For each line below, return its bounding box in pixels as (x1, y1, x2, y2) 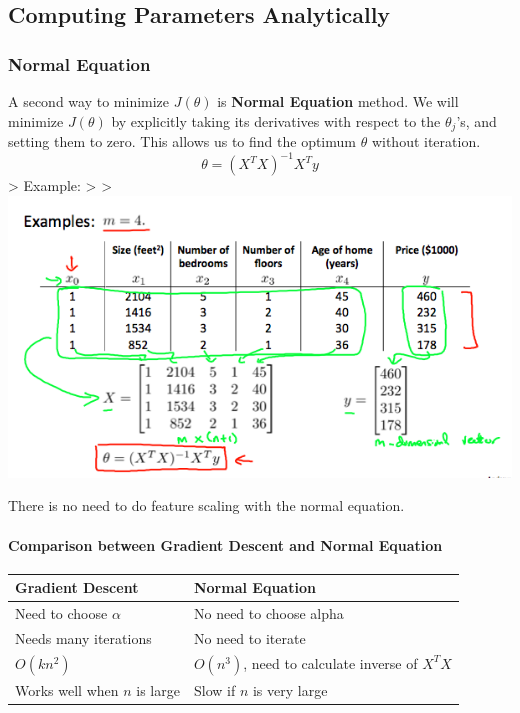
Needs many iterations (15, 628, 152, 649)
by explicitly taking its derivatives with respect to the (111, 110, 441, 131)
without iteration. (371, 131, 481, 152)
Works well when (15, 680, 119, 701)
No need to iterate (193, 628, 306, 649)
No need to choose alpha (193, 603, 344, 624)
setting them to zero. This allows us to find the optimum (8, 131, 356, 152)
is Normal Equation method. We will (217, 91, 459, 111)
